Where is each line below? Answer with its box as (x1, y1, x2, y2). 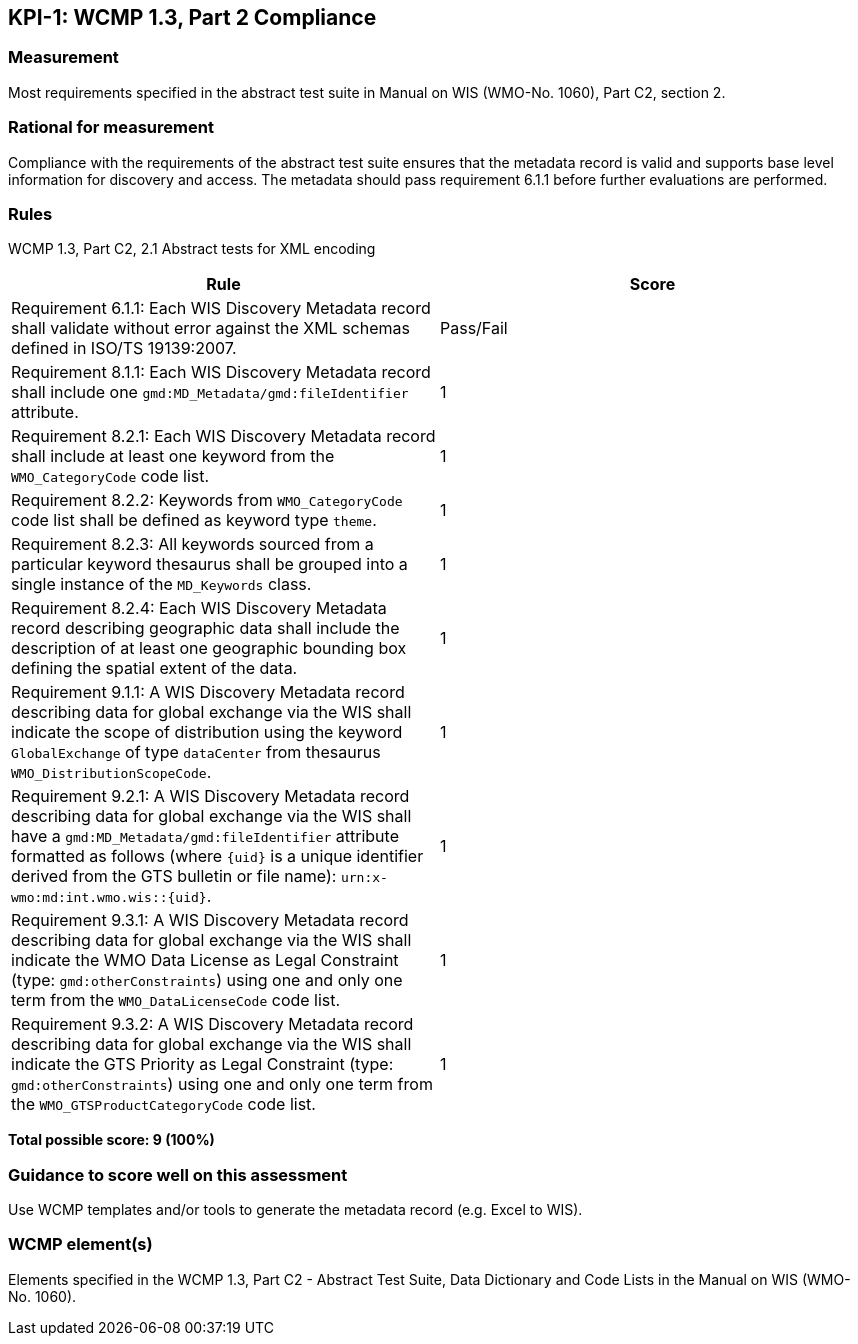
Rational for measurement (8, 117, 214, 138)
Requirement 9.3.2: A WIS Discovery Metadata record (11, 1014, 414, 1035)
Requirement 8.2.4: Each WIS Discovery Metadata (11, 598, 387, 619)
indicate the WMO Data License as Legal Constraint (11, 950, 399, 971)
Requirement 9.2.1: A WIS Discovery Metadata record (11, 786, 410, 807)
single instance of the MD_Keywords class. (11, 574, 312, 595)
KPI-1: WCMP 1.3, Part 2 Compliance (8, 5, 377, 30)
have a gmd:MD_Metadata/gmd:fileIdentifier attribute (11, 826, 399, 847)
